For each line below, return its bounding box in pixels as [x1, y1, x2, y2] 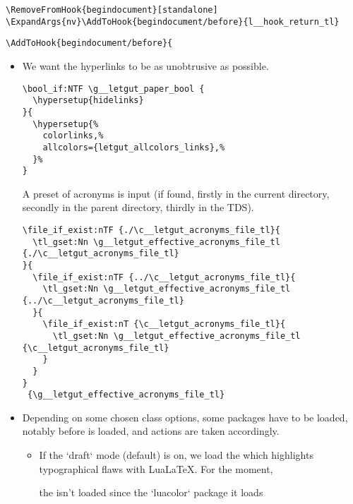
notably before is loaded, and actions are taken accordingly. [22, 424, 280, 438]
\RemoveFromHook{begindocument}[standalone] [6, 5, 218, 15]
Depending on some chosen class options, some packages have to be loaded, [22, 409, 348, 424]
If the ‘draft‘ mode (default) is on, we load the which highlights [39, 448, 313, 462]
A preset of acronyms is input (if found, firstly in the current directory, [22, 186, 330, 200]
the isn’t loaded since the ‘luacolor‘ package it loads [39, 485, 263, 500]
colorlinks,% [42, 131, 104, 141]
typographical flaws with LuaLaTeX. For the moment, [39, 461, 273, 476]
